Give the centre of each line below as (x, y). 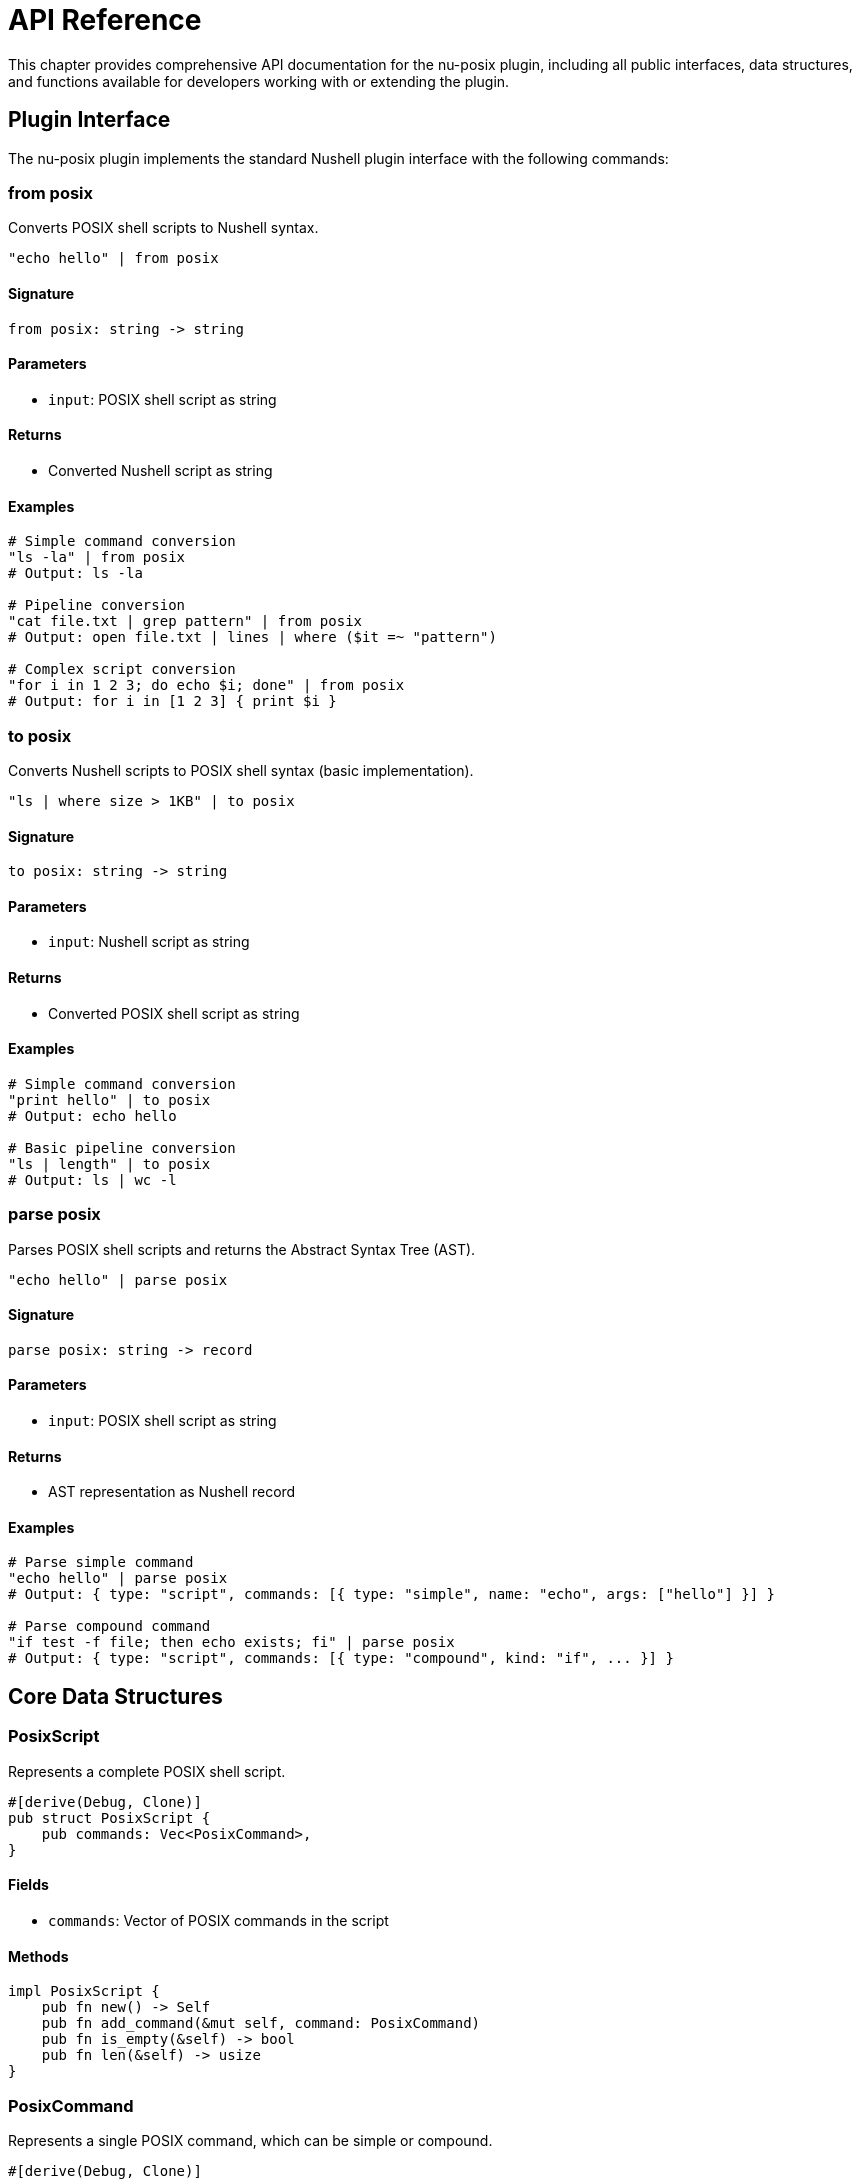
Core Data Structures (115, 1696)
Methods (38, 1956)
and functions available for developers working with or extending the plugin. (259, 81)
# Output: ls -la (75, 573)
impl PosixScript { (84, 1991)
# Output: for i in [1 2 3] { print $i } (172, 701)
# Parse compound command (109, 1626)
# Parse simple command (101, 1562)
